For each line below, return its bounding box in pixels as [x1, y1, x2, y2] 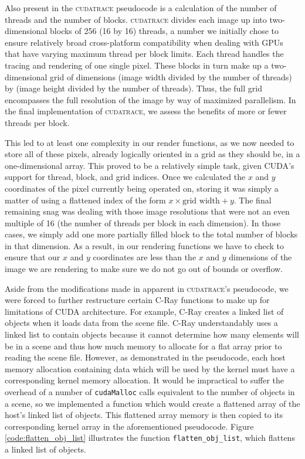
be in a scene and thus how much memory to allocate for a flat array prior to [5, 339, 282, 352]
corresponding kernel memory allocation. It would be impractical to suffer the [5, 374, 284, 386]
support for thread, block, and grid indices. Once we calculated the [5, 171, 246, 183]
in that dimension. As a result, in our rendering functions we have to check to [5, 239, 284, 251]
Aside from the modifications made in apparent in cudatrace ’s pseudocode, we [5, 282, 289, 294]
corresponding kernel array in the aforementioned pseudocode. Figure [5, 420, 254, 432]
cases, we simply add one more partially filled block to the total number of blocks [5, 228, 298, 240]
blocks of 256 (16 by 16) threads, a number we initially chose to [50, 25, 279, 37]
